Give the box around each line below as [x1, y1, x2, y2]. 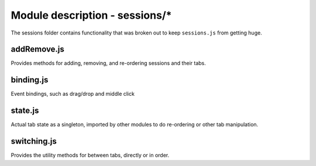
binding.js [11, 75, 49, 85]
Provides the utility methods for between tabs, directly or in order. [11, 152, 170, 159]
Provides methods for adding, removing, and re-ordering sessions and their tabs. [11, 60, 206, 67]
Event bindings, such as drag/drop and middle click [11, 91, 135, 98]
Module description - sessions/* [11, 9, 172, 22]
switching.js [11, 136, 57, 146]
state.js [11, 106, 39, 116]
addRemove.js [11, 44, 64, 54]
